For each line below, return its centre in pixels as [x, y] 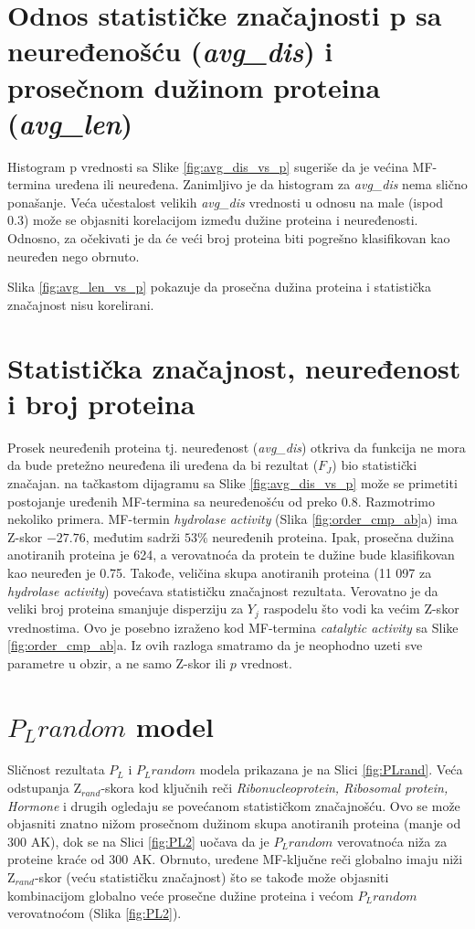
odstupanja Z [44, 788]
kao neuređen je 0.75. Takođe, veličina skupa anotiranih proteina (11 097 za [220, 572]
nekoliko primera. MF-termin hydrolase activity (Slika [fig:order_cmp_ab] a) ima [232, 519]
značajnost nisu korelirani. [81, 304]
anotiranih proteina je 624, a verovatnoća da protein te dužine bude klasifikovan [231, 555]
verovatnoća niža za [392, 841]
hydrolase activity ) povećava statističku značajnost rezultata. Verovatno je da [223, 590]
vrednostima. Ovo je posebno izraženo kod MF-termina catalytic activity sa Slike [233, 627]
